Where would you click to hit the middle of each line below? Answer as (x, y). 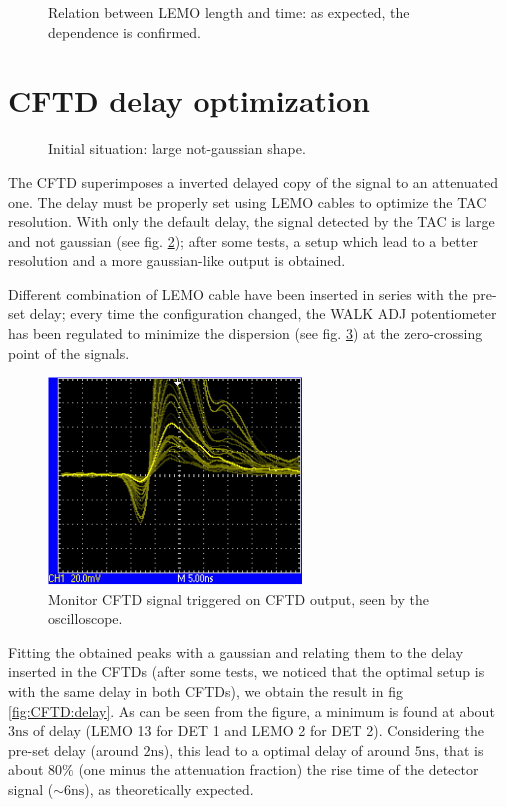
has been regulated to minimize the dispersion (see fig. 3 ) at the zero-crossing (245, 333)
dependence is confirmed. (124, 31)
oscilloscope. (85, 618)
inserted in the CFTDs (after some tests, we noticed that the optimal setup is (246, 671)
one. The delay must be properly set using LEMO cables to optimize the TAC (247, 201)
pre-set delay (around (73, 749)
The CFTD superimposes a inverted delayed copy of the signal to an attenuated (253, 181)
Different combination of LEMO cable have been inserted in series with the (238, 293)
